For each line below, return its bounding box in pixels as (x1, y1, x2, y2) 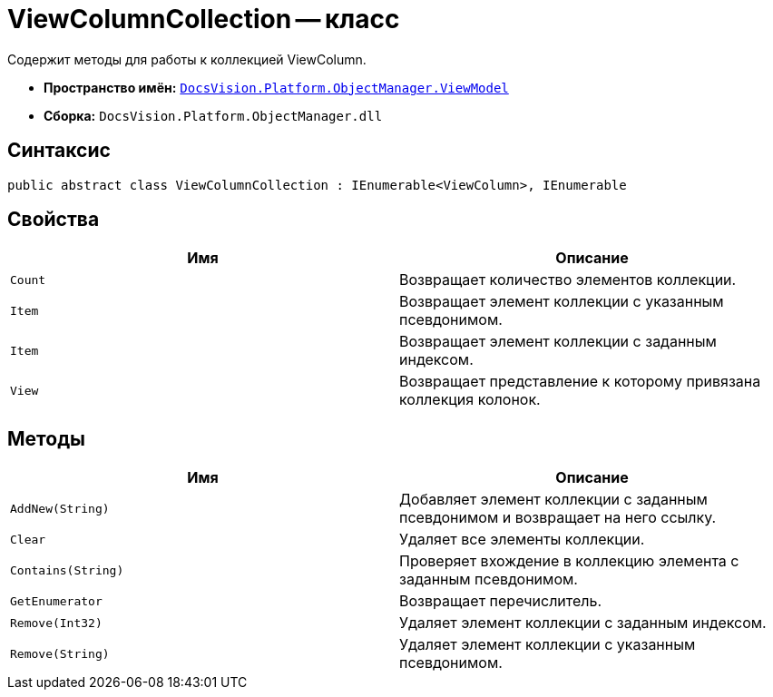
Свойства (7, 208, 100, 231)
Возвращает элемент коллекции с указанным (399, 292, 724, 311)
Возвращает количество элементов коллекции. (399, 270, 737, 290)
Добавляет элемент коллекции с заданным (399, 490, 708, 509)
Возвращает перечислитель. (399, 592, 602, 611)
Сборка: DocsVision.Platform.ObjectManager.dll (44, 107, 383, 123)
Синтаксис (7, 139, 111, 162)
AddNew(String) (10, 501, 110, 515)
